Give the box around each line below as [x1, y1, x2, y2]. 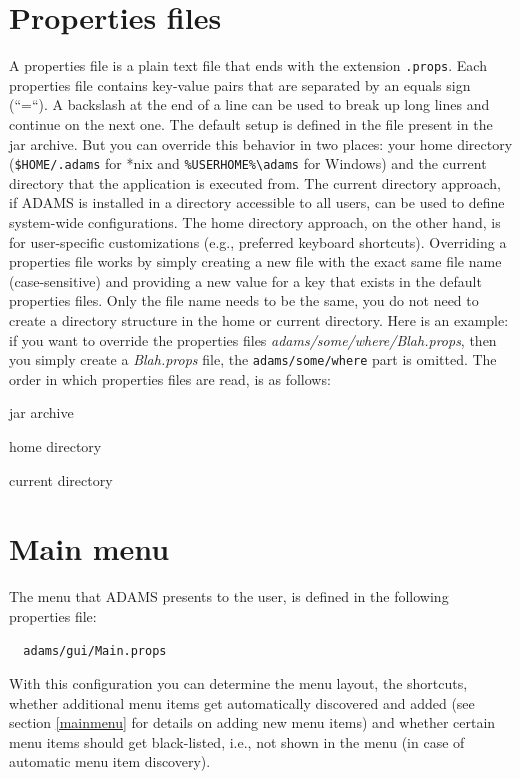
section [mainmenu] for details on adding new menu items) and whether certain [9, 712, 496, 733]
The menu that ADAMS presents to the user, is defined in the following [9, 586, 449, 607]
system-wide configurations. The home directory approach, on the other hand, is [9, 212, 501, 232]
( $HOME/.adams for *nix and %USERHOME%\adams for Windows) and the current [9, 153, 487, 174]
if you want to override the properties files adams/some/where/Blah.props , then [9, 329, 497, 350]
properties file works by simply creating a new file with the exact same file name [9, 251, 502, 272]
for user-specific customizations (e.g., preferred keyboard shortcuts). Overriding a [9, 231, 507, 252]
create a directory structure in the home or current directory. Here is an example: [9, 309, 509, 330]
